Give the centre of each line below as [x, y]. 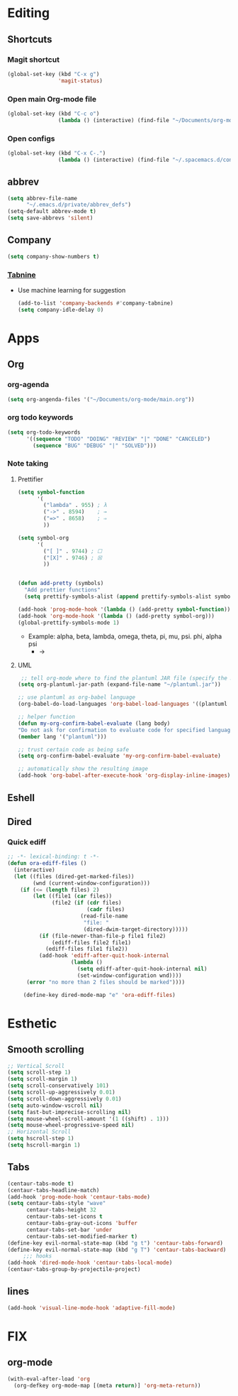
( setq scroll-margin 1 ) [42, 1079]
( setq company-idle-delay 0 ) [61, 310]
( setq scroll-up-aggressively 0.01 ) [61, 1092]
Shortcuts [30, 39]
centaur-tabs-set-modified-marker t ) [82, 1236]
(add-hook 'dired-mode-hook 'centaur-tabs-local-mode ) [90, 1263]
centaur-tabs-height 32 [61, 1210]
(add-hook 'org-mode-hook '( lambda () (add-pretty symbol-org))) [116, 616]
